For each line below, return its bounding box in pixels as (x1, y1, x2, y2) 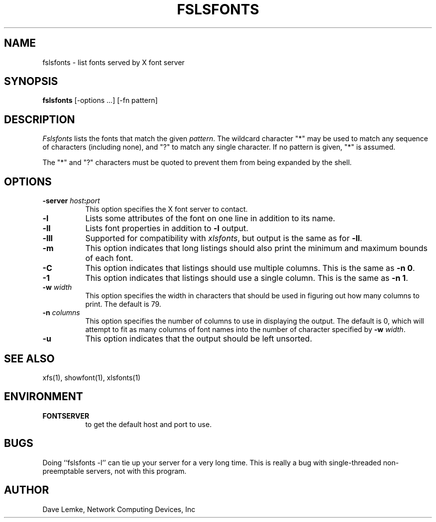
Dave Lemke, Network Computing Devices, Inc (42, 505, 196, 514)
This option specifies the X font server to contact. (85, 205, 248, 214)
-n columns (42, 308, 80, 317)
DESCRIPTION (4, 113, 75, 126)
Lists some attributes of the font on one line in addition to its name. (85, 213, 335, 224)
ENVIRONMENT (4, 390, 83, 403)
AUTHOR (4, 484, 49, 497)
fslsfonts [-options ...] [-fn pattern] (42, 96, 158, 105)
